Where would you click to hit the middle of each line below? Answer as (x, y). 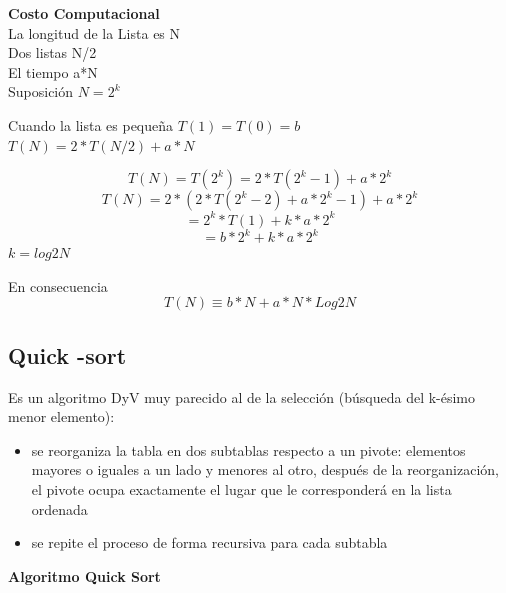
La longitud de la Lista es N (94, 32)
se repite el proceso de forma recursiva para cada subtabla (209, 542)
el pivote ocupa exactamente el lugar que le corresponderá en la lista (241, 488)
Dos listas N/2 (52, 52)
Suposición (41, 91)
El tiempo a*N (53, 71)
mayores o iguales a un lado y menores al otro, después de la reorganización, (265, 469)
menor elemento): (61, 416)
